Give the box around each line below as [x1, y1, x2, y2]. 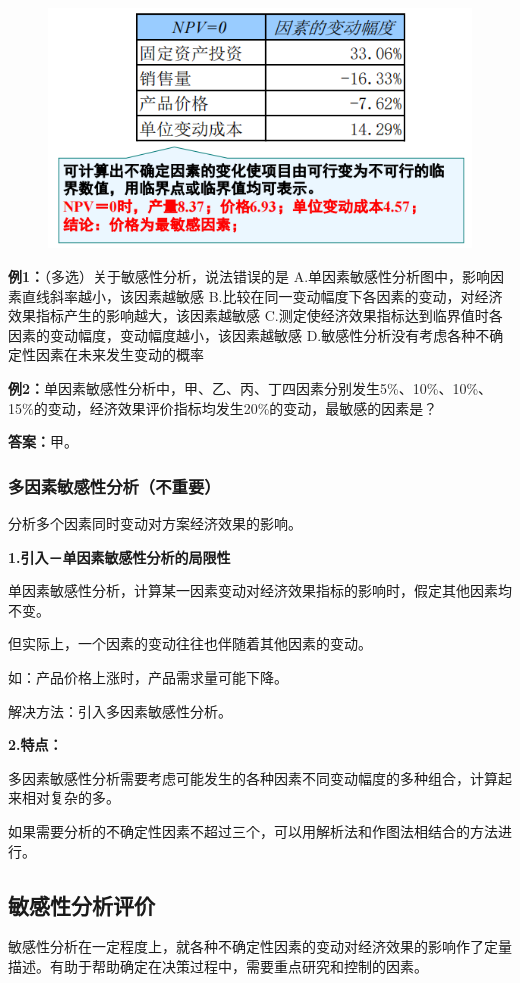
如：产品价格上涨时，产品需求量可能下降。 [8, 666, 288, 687]
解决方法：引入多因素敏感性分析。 [8, 700, 232, 721]
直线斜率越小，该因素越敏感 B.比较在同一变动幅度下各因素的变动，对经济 [21, 285, 503, 306]
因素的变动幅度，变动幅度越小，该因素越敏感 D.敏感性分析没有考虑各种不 [8, 324, 490, 345]
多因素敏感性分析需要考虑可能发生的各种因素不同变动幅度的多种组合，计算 [8, 767, 498, 788]
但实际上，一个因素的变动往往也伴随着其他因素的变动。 [8, 633, 372, 654]
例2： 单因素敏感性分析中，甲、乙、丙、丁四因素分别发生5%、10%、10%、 [8, 378, 493, 398]
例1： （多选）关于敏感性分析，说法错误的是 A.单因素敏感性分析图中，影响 [8, 266, 491, 287]
